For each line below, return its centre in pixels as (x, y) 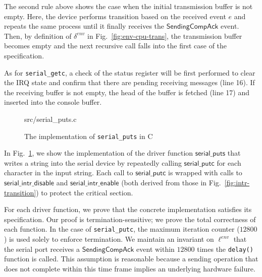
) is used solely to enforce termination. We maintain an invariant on (109, 239)
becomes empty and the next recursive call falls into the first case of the (116, 46)
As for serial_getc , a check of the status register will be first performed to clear (130, 72)
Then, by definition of (38, 36)
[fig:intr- (237, 183)
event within (155, 249)
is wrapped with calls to (205, 172)
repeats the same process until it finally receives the (84, 26)
